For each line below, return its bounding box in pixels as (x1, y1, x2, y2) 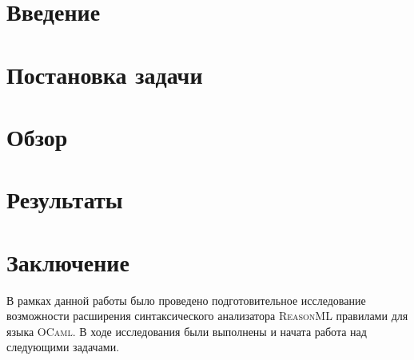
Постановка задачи (6, 57, 203, 90)
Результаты (6, 183, 123, 216)
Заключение (6, 245, 129, 278)
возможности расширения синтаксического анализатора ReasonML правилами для (6, 307, 408, 324)
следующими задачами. (6, 338, 120, 355)
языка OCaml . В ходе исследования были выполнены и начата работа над (6, 322, 367, 339)
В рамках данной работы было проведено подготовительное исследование (6, 291, 366, 308)
